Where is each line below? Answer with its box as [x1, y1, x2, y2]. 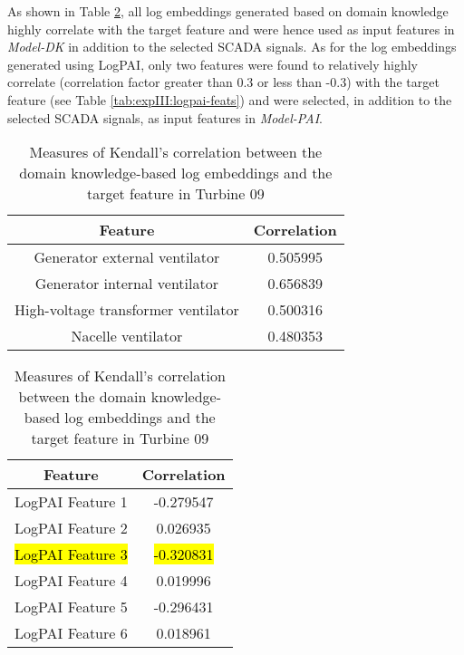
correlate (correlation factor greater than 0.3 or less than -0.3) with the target [7, 72, 440, 92]
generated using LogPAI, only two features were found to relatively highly [7, 54, 418, 73]
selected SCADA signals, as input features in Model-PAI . [7, 108, 323, 127]
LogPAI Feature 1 [14, 491, 128, 513]
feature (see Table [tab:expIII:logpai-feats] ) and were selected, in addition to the [7, 90, 452, 109]
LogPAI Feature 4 [14, 570, 128, 592]
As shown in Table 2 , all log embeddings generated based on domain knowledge [7, 2, 449, 20]
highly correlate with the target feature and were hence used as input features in [7, 19, 455, 38]
